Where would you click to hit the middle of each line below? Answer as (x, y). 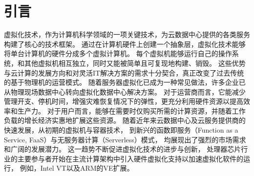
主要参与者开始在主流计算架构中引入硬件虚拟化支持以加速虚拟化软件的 (130, 158)
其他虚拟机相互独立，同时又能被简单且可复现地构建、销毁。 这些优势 (135, 63)
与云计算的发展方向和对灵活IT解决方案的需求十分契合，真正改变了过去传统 (124, 72)
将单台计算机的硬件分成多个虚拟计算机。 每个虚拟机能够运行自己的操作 (118, 53)
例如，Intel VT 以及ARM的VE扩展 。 (77, 168)
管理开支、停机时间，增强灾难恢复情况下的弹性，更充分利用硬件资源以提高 (124, 101)
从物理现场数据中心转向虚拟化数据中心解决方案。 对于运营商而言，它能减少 (125, 91)
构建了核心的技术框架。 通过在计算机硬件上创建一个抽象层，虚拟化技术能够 (125, 44)
